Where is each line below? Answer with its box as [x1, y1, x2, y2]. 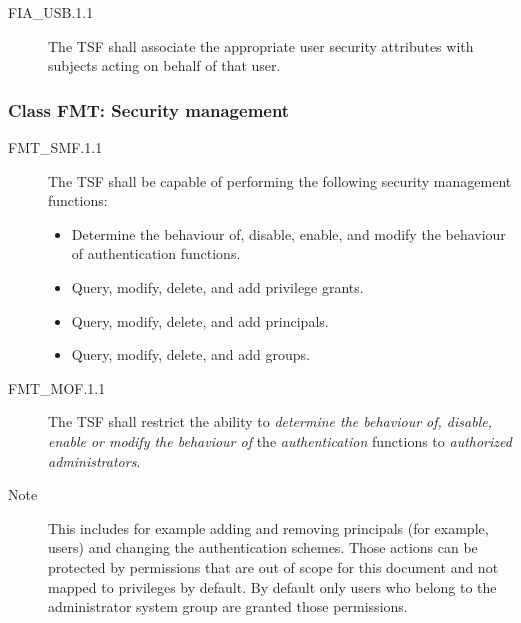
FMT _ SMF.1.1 [8, 137, 103, 157]
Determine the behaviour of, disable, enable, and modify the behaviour [71, 223, 506, 244]
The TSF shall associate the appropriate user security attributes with [48, 35, 474, 56]
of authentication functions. [71, 243, 241, 264]
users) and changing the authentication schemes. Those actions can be [48, 537, 478, 558]
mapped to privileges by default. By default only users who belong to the [48, 576, 497, 597]
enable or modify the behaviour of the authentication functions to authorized [48, 430, 512, 451]
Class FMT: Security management [8, 97, 290, 122]
